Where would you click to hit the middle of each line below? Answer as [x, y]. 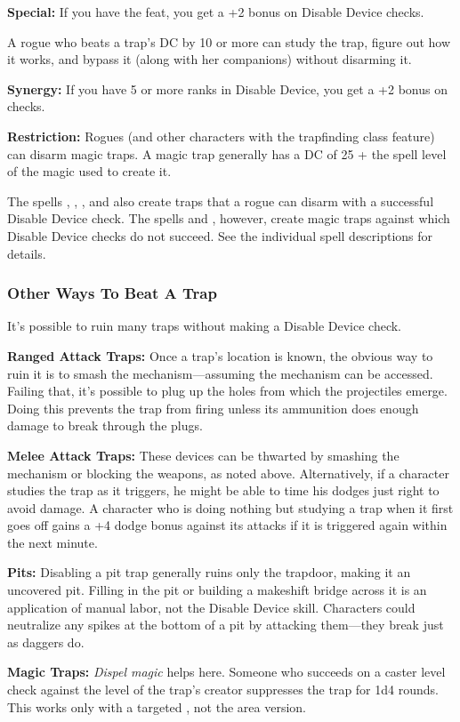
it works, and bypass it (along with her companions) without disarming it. [210, 59]
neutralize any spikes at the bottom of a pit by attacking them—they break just [226, 625]
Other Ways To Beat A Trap [112, 293]
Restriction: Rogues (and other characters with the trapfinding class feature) [221, 136]
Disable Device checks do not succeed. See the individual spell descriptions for [220, 235]
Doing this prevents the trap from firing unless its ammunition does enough [213, 408]
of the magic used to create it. [89, 171]
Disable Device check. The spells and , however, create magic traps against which [229, 218]
